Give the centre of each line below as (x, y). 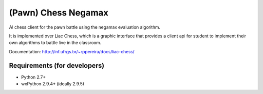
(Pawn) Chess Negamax (59, 13)
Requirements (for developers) (57, 65)
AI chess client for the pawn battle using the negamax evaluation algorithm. (85, 27)
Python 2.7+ (34, 77)
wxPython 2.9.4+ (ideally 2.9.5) (53, 84)
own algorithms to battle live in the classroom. (55, 43)
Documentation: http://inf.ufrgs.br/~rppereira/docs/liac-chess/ (72, 51)
